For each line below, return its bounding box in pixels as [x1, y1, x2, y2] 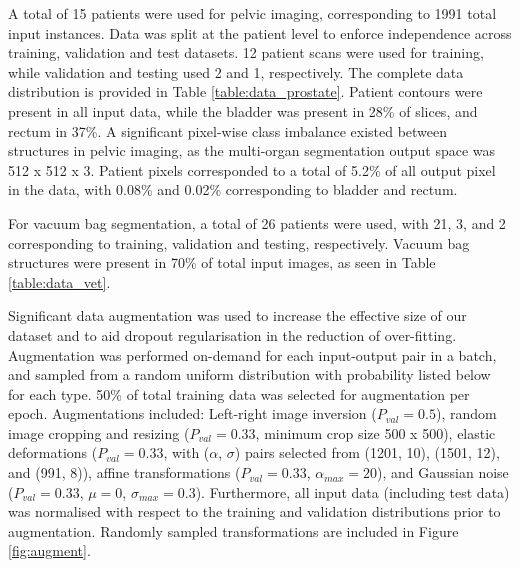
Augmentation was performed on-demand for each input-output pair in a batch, [8, 344, 497, 365]
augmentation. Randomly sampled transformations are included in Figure [8, 520, 459, 541]
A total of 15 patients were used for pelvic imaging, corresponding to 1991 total [8, 3, 497, 23]
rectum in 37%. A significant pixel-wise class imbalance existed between [8, 120, 448, 141]
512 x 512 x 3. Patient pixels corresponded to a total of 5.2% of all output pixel [8, 159, 496, 180]
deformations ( [8, 442, 98, 463]
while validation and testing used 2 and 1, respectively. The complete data [8, 61, 464, 82]
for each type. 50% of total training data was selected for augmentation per [8, 383, 470, 404]
